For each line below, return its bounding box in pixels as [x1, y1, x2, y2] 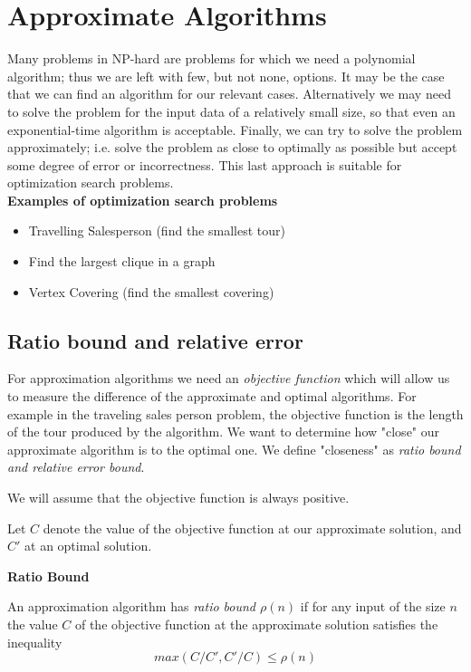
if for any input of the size [300, 597, 446, 616]
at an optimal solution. [24, 536, 152, 555]
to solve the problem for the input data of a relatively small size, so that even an [7, 101, 456, 120]
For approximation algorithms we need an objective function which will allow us [7, 369, 450, 388]
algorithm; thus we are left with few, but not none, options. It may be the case [7, 66, 445, 85]
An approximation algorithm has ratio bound [7, 597, 256, 616]
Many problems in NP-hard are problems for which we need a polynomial [7, 49, 416, 68]
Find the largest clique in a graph [28, 252, 216, 271]
